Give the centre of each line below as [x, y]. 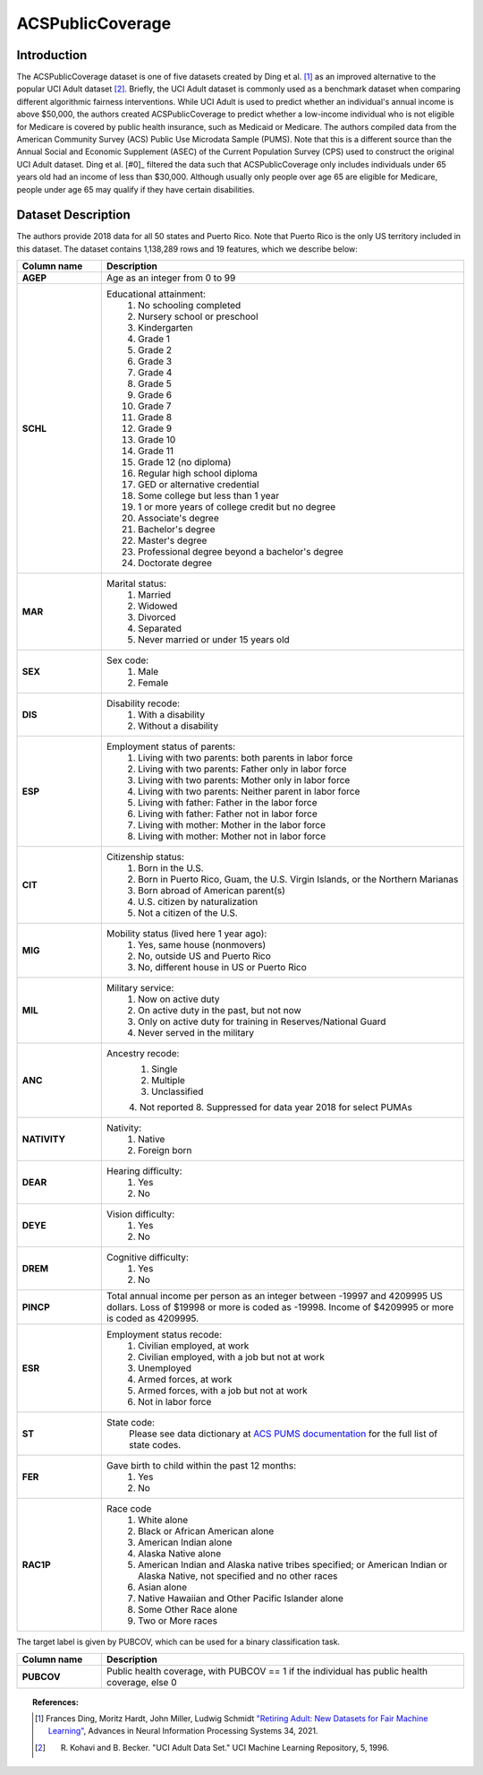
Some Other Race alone [187, 1610]
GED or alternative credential [198, 485]
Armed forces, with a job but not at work [222, 1391]
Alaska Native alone [179, 1554]
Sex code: [127, 660]
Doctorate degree [174, 563]
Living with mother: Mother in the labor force [232, 825]
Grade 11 [156, 451]
